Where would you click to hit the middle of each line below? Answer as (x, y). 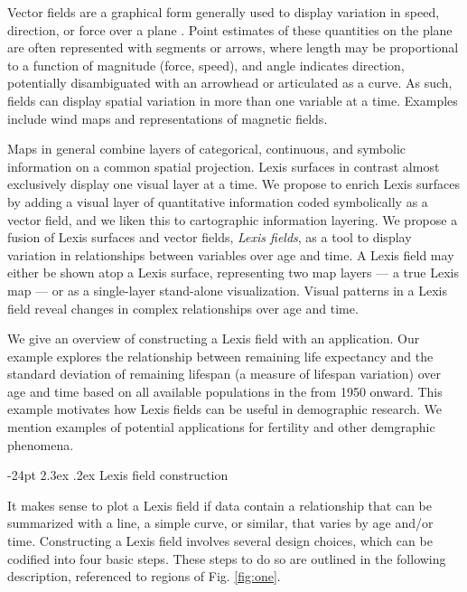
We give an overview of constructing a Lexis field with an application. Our (214, 338)
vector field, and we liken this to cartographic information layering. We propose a (233, 219)
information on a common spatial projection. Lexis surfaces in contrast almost (224, 166)
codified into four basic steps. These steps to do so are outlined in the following (227, 558)
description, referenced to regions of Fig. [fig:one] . (144, 576)
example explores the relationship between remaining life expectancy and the (220, 356)
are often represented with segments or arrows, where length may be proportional (233, 47)
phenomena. (41, 444)
